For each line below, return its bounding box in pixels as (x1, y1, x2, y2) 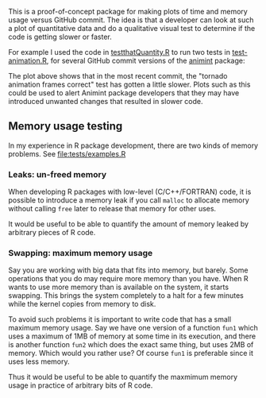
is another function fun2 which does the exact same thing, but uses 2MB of (8, 340, 254, 350)
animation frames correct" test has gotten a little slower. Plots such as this (8, 79, 251, 89)
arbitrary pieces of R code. (8, 228, 96, 238)
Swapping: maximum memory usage (8, 248, 153, 259)
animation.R (8, 56, 48, 65)
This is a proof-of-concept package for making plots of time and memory (8, 7, 248, 16)
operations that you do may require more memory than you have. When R (8, 274, 249, 284)
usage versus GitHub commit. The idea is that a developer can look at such (8, 15, 254, 25)
